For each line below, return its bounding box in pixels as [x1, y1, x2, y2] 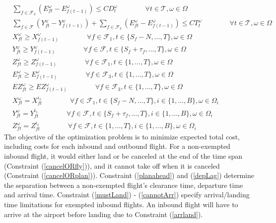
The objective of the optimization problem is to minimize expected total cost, [4, 131, 240, 141]
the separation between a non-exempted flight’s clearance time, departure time [4, 179, 243, 190]
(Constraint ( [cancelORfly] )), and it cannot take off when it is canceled [4, 160, 220, 171]
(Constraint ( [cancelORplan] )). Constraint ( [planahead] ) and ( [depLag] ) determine [4, 170, 255, 180]
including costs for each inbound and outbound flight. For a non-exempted [4, 141, 230, 151]
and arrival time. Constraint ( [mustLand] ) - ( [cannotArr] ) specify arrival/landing [4, 189, 250, 200]
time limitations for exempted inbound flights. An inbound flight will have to [4, 199, 238, 209]
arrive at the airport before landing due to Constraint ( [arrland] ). [4, 209, 203, 219]
